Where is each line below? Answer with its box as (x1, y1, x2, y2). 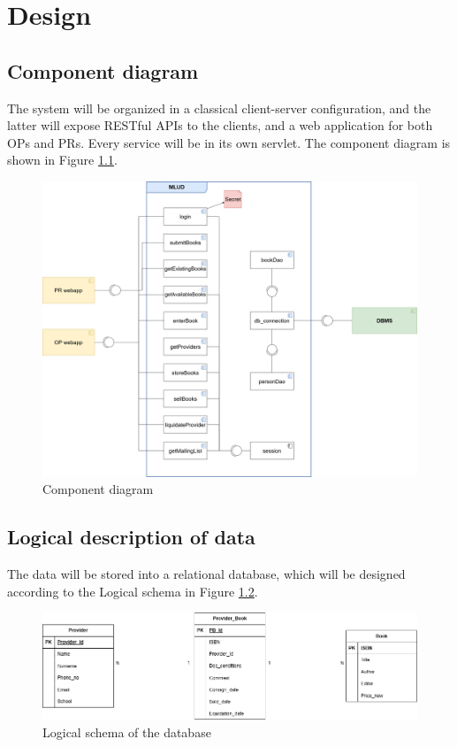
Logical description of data (7, 523, 255, 551)
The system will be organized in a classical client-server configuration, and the (7, 98, 431, 117)
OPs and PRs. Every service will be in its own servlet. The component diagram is (7, 133, 451, 151)
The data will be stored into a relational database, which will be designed (7, 565, 406, 583)
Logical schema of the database (42, 722, 211, 741)
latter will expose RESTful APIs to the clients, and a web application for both (7, 116, 433, 135)
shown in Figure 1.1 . (7, 150, 118, 169)
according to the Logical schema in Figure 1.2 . (7, 581, 258, 600)
